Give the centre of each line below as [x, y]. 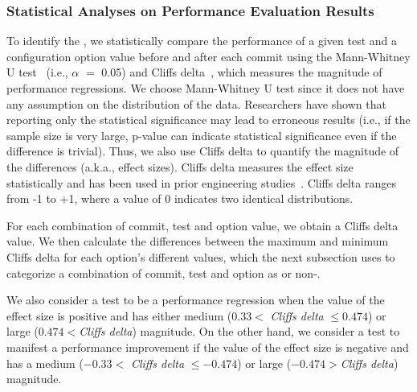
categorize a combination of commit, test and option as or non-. [164, 272]
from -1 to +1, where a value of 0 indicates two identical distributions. [180, 198]
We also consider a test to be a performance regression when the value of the [196, 300]
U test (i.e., [37, 72]
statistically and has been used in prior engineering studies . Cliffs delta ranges [201, 182]
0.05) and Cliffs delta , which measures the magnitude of [242, 72]
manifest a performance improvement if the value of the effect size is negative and [208, 347]
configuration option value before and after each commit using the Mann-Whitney [208, 56]
